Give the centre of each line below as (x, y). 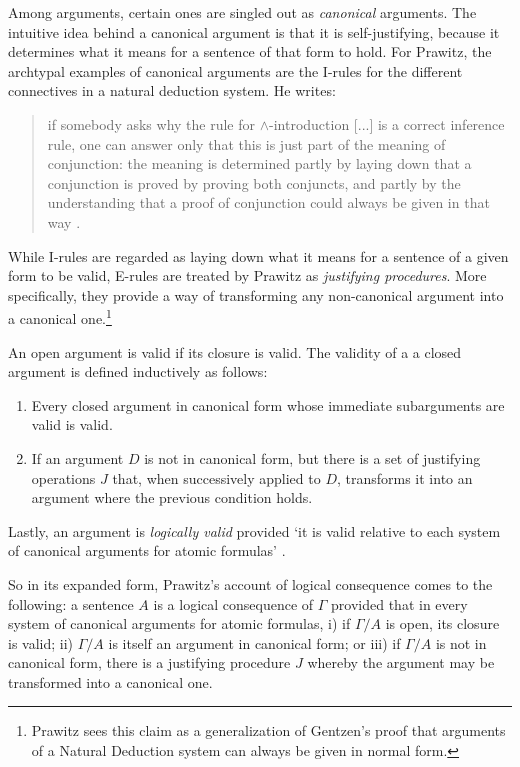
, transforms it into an (404, 477)
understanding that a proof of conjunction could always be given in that (268, 202)
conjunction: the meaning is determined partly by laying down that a (259, 163)
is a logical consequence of (233, 603)
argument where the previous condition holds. (172, 497)
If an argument (77, 457)
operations (63, 477)
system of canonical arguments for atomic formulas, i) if (179, 623)
